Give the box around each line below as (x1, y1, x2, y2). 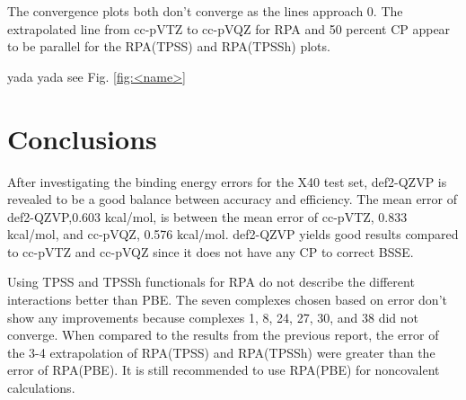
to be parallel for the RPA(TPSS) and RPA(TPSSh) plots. (7, 37, 330, 56)
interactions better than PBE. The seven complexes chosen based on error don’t (7, 290, 447, 309)
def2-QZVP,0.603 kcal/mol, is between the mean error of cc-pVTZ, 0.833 (7, 207, 408, 226)
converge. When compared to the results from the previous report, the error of (7, 325, 439, 344)
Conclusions (7, 120, 157, 156)
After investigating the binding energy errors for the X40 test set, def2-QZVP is (7, 172, 447, 191)
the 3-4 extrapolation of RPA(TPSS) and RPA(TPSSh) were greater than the (7, 342, 435, 361)
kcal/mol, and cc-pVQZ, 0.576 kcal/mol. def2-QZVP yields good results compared (7, 225, 459, 244)
